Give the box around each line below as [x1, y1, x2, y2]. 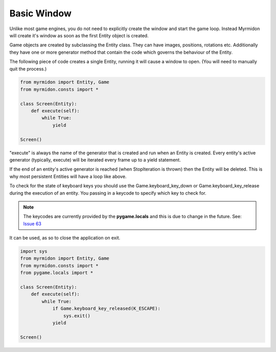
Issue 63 [23, 220, 42, 227]
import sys [20, 248, 48, 254]
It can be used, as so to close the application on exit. [9, 235, 121, 241]
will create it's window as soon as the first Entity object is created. [9, 32, 149, 38]
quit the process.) [9, 65, 47, 72]
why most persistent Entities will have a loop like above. [9, 173, 127, 179]
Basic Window [9, 8, 72, 19]
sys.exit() [63, 313, 90, 319]
